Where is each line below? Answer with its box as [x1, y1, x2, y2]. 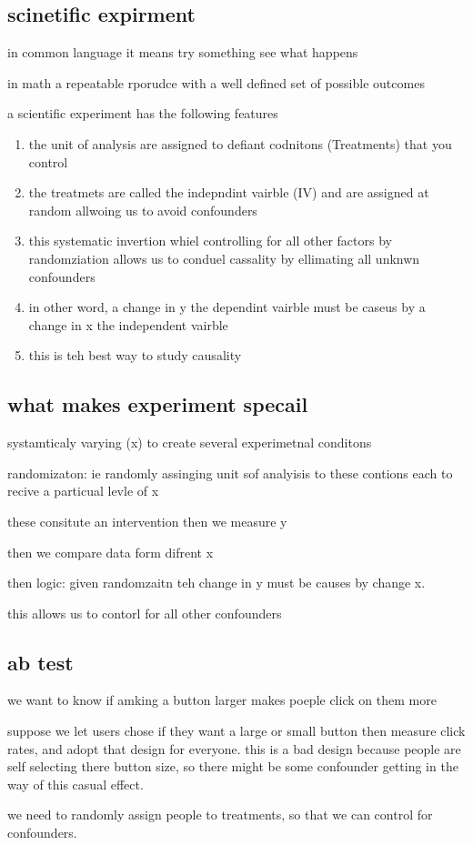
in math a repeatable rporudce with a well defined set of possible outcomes [7, 73, 425, 92]
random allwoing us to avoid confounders [28, 200, 257, 219]
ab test [7, 648, 74, 676]
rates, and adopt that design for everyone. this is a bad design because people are [7, 739, 461, 758]
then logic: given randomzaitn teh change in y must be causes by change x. [7, 573, 426, 592]
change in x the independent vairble [28, 315, 228, 334]
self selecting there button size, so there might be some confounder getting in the [7, 757, 458, 776]
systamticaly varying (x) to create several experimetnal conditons [7, 433, 372, 452]
